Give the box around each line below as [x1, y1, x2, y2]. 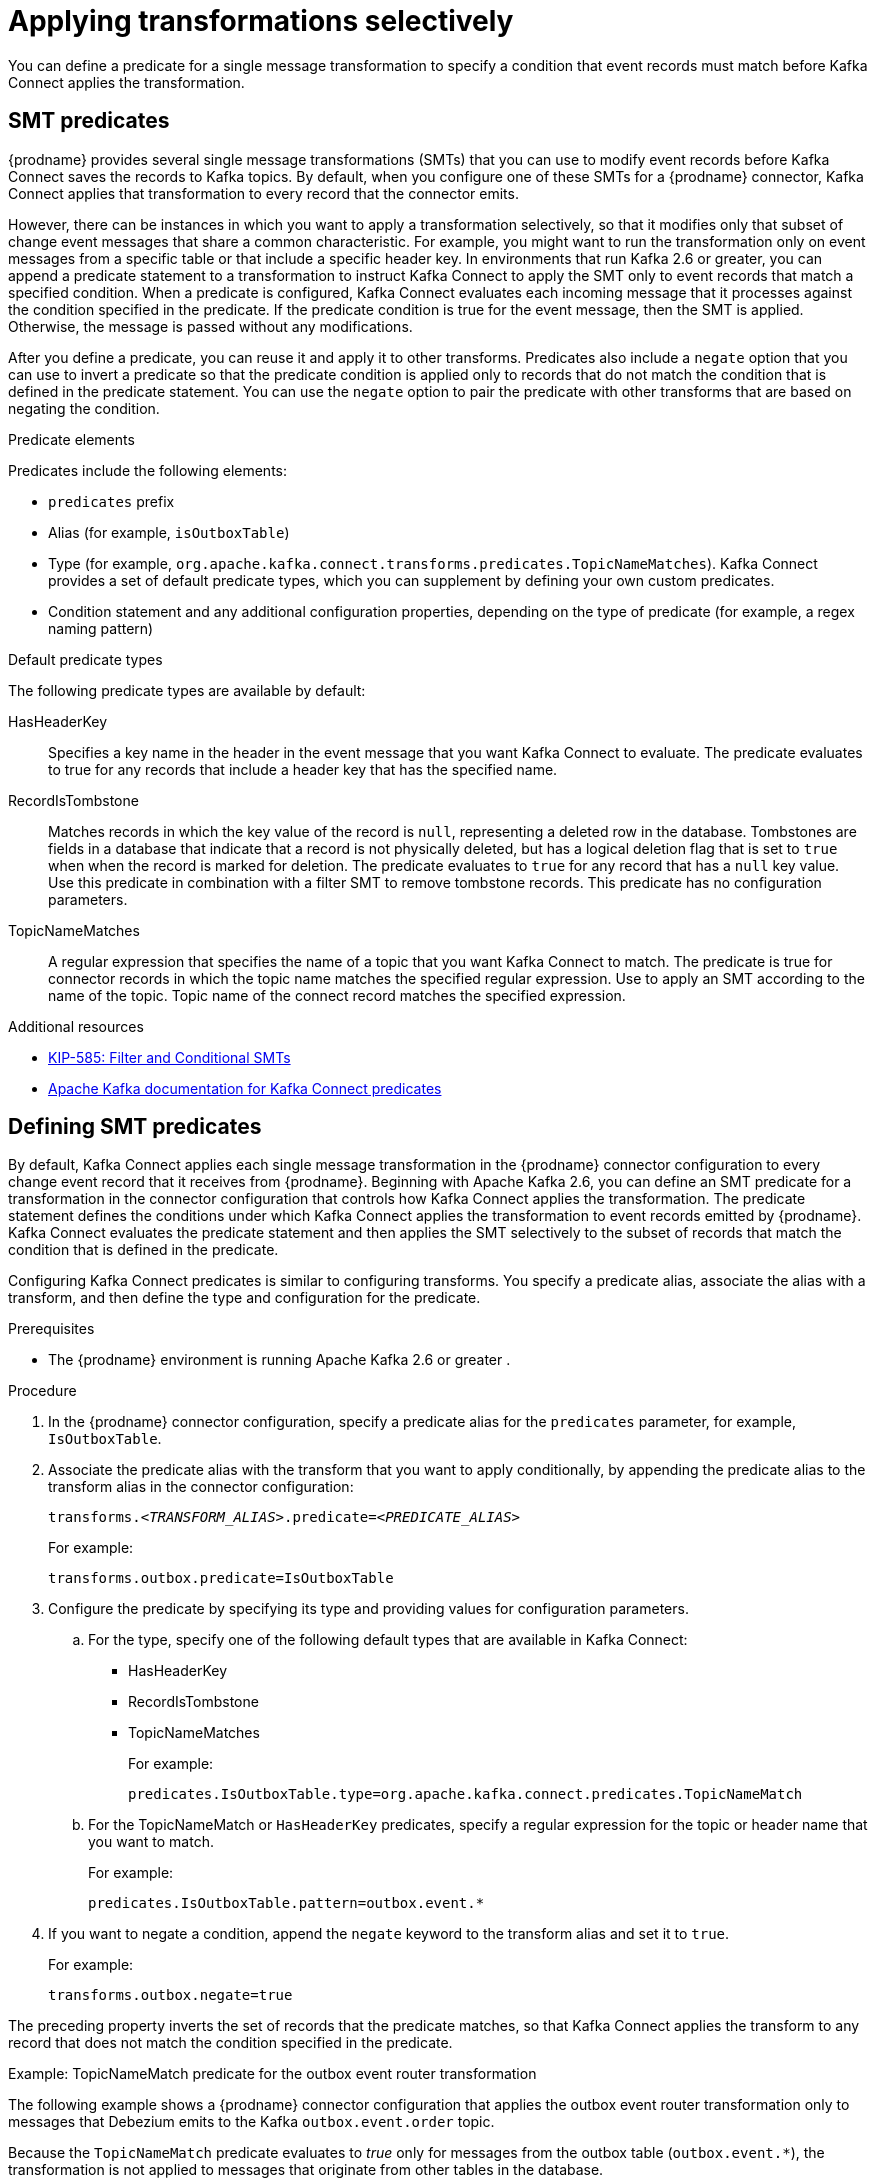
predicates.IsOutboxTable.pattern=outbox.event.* [88, 1895, 485, 1912]
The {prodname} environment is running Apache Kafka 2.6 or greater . [48, 1351, 511, 1369]
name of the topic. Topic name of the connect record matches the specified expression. [48, 986, 626, 1004]
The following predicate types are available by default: [8, 681, 366, 699]
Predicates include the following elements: [8, 461, 288, 479]
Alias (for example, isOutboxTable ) [48, 523, 290, 541]
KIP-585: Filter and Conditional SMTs [48, 1048, 291, 1066]
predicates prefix [48, 492, 175, 510]
